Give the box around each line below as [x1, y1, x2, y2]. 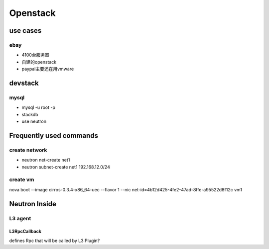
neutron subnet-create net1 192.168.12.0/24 [21, 164, 111, 170]
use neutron [21, 118, 47, 124]
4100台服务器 [21, 52, 50, 58]
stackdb [21, 111, 38, 117]
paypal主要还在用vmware [21, 66, 74, 72]
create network [9, 147, 47, 154]
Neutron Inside [9, 199, 57, 208]
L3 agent [9, 215, 31, 222]
